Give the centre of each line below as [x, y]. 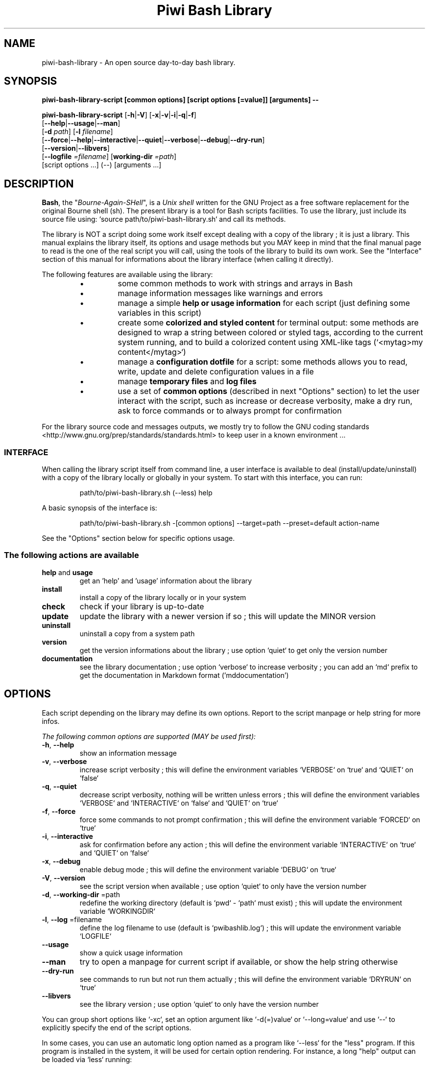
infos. [51, 721]
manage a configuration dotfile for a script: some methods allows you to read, [263, 362]
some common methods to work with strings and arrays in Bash [235, 284]
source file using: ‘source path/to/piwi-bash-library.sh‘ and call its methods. [164, 219]
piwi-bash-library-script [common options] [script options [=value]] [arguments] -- [180, 100]
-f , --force [59, 811]
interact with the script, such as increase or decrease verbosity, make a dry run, [265, 401]
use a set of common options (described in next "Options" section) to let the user [269, 391]
